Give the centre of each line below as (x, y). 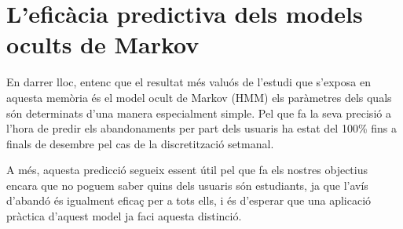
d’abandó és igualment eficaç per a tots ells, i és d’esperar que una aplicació (189, 200)
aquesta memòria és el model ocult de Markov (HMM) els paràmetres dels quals (199, 97)
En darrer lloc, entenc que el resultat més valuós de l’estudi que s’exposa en (189, 82)
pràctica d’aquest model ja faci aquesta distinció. (124, 216)
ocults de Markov (103, 44)
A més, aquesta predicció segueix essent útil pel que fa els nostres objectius (187, 170)
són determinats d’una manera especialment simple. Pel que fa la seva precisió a (199, 113)
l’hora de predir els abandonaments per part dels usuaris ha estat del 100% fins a (201, 128)
